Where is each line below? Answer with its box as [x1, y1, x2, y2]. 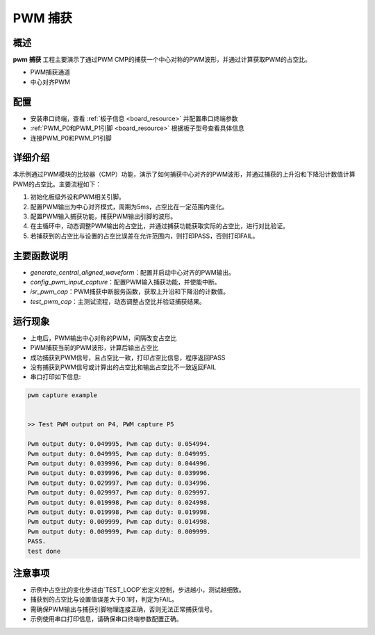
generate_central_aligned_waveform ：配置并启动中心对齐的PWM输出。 [30, 268, 235, 276]
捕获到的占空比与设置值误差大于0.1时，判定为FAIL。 [30, 595, 178, 604]
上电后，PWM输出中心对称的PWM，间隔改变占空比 [30, 334, 177, 342]
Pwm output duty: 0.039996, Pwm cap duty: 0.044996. [27, 460, 211, 467]
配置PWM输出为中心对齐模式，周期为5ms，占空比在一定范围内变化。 [30, 202, 228, 211]
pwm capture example [27, 392, 97, 399]
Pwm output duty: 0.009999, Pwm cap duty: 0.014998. [27, 518, 211, 526]
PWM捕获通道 [30, 68, 71, 77]
